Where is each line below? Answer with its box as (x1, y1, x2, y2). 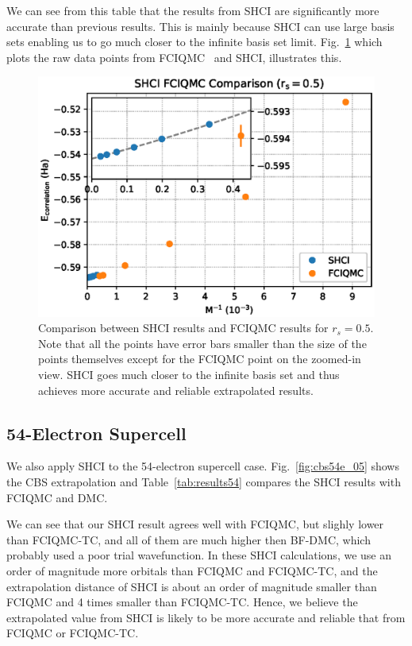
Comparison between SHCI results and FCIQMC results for (38, 319, 329, 336)
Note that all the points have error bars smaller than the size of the (38, 335, 367, 351)
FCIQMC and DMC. (6, 489, 108, 505)
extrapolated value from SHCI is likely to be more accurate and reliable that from (6, 609, 406, 625)
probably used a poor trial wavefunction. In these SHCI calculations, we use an (6, 547, 391, 563)
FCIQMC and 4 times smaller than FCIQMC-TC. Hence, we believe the (6, 594, 358, 610)
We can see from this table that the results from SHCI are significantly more (6, 2, 379, 18)
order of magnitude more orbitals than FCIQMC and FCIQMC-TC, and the (6, 562, 378, 578)
